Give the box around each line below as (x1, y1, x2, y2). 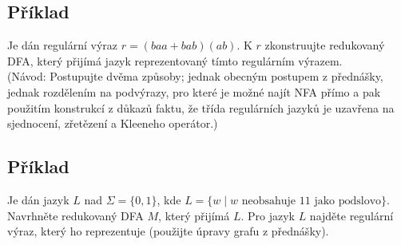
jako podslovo (314, 195, 382, 207)
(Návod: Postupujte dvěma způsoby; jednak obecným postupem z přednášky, (7, 68, 383, 85)
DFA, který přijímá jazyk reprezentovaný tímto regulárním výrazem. (7, 52, 343, 69)
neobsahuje (241, 195, 296, 207)
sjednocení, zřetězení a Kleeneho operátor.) (7, 115, 218, 132)
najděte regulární (309, 207, 394, 223)
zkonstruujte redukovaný (264, 37, 385, 53)
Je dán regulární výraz (7, 37, 117, 53)
